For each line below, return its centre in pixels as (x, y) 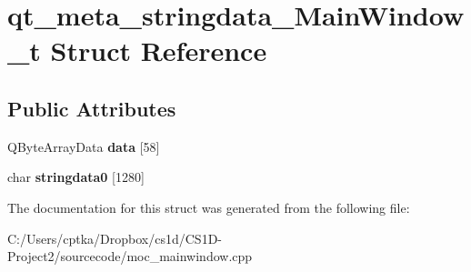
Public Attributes (92, 108)
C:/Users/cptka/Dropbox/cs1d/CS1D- (115, 238)
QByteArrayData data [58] (84, 146)
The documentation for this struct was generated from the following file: (209, 207)
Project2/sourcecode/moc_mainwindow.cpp (130, 256)
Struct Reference (159, 50)
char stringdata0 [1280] (76, 177)
